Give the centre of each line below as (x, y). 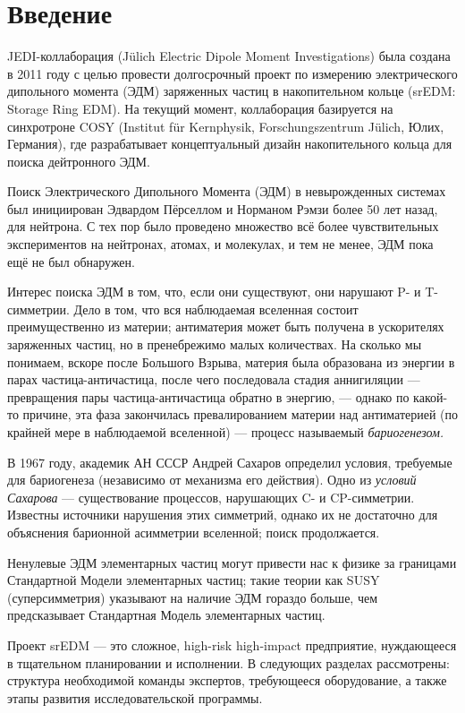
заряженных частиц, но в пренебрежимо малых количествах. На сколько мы (215, 344)
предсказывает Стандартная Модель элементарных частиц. (166, 615)
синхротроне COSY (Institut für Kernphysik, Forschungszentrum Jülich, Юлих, (226, 126)
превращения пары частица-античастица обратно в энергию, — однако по (208, 396)
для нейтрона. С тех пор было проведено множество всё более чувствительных (223, 226)
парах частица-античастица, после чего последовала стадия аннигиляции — (214, 379)
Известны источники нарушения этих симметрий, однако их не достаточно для (223, 515)
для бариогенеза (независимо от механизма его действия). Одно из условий (212, 480)
